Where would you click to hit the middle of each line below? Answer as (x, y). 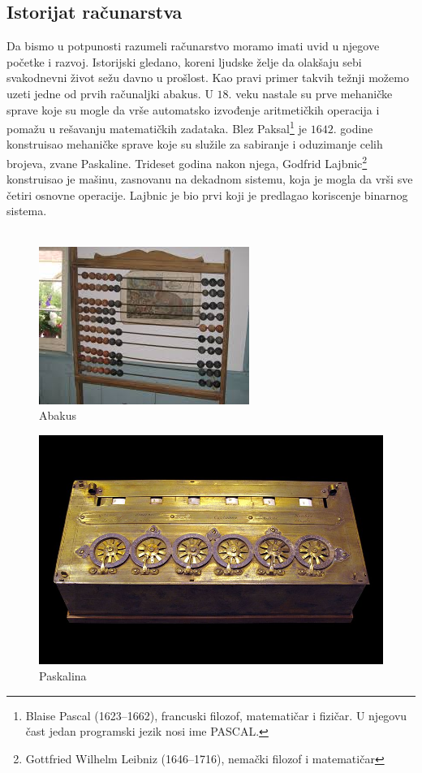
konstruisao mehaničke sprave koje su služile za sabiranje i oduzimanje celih (195, 144)
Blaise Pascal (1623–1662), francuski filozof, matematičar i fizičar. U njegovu (216, 715)
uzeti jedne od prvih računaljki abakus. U (110, 93)
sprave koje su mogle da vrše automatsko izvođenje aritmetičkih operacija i (193, 109)
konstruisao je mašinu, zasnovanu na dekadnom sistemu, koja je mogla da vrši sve (210, 179)
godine (357, 128)
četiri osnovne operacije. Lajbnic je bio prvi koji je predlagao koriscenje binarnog (207, 194)
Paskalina (63, 675)
